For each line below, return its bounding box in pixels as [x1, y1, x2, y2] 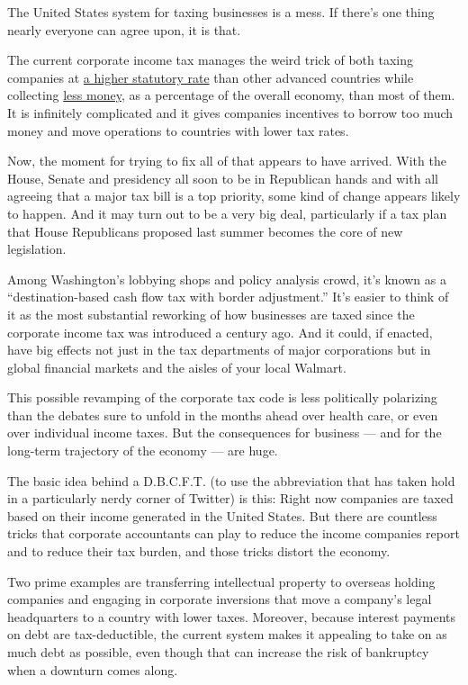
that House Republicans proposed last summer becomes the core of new [7, 221, 403, 240]
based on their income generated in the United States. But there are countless [7, 506, 437, 525]
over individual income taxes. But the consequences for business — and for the [7, 423, 442, 442]
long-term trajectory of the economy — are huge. [7, 441, 278, 460]
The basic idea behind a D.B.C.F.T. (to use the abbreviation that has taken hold [7, 471, 455, 490]
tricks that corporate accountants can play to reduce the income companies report [7, 524, 460, 543]
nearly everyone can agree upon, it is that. [7, 20, 241, 39]
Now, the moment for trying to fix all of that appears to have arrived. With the [7, 151, 446, 170]
